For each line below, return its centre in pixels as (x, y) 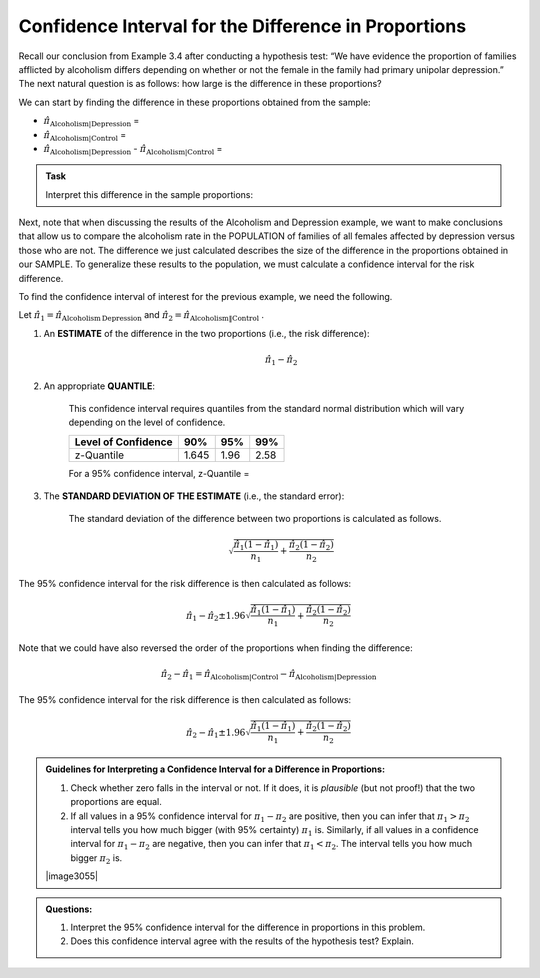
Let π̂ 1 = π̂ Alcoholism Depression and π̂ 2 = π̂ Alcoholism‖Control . (141, 316)
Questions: (69, 909)
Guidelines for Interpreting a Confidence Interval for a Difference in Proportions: (215, 769)
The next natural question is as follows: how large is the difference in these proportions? (200, 84)
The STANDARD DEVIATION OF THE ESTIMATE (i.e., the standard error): (194, 496)
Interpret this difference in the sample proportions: (149, 194)
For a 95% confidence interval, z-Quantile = (159, 473)
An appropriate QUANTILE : (99, 386)
